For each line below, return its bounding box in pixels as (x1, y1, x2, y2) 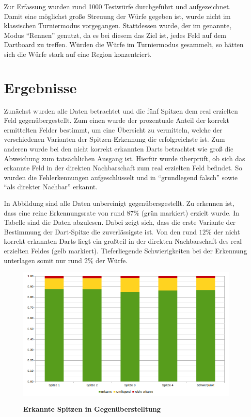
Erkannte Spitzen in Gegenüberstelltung (23, 404, 161, 414)
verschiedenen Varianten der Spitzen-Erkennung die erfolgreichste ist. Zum (4, 134, 225, 144)
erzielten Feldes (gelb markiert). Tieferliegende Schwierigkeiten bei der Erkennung (4, 246, 247, 255)
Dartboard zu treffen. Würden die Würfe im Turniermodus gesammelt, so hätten (4, 39, 244, 50)
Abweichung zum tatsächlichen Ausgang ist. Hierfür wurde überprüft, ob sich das (4, 153, 245, 163)
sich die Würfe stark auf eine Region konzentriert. (4, 49, 152, 59)
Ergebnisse (4, 77, 77, 97)
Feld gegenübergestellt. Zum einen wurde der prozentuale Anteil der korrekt (4, 115, 229, 125)
